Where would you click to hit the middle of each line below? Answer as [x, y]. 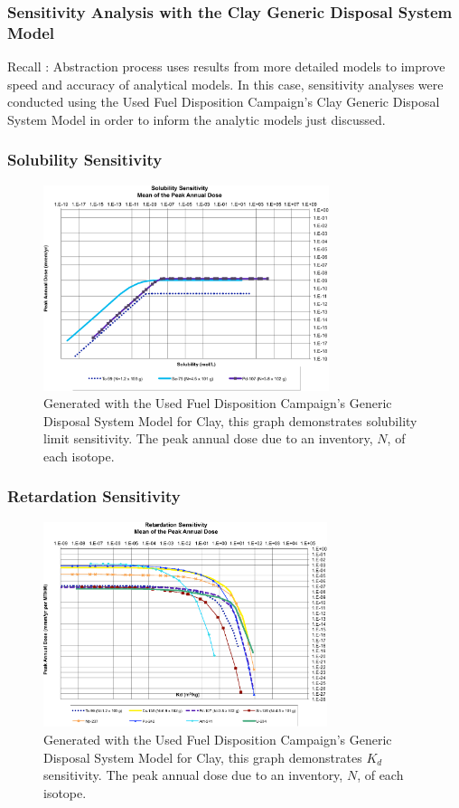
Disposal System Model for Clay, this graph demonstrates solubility [230, 420]
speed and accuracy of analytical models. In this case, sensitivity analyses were [225, 84]
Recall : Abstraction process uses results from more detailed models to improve [226, 67]
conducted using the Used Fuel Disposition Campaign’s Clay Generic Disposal [224, 102]
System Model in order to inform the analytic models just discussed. [197, 119]
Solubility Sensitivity [85, 160]
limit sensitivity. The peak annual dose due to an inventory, [208, 438]
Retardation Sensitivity [94, 496]
